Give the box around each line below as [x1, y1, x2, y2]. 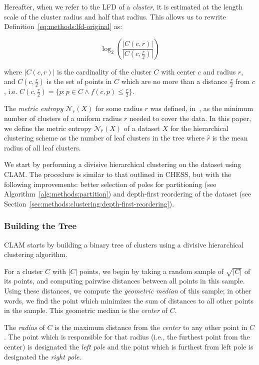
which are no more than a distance [121, 76, 227, 86]
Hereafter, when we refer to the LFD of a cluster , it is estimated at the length [4, 1, 243, 11]
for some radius [95, 103, 142, 113]
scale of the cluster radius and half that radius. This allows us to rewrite [4, 11, 226, 21]
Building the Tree [4, 219, 77, 232]
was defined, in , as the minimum [150, 103, 253, 113]
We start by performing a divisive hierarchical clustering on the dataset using [4, 159, 241, 169]
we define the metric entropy [4, 122, 92, 133]
